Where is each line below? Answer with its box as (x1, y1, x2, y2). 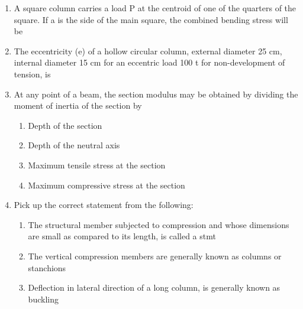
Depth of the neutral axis (28, 139, 120, 151)
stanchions (28, 261, 66, 274)
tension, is (14, 67, 51, 80)
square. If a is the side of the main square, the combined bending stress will (14, 13, 288, 25)
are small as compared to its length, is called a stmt (28, 230, 216, 242)
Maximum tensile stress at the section (28, 158, 166, 171)
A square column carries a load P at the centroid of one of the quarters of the (14, 2, 296, 14)
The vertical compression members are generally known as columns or (28, 249, 282, 262)
